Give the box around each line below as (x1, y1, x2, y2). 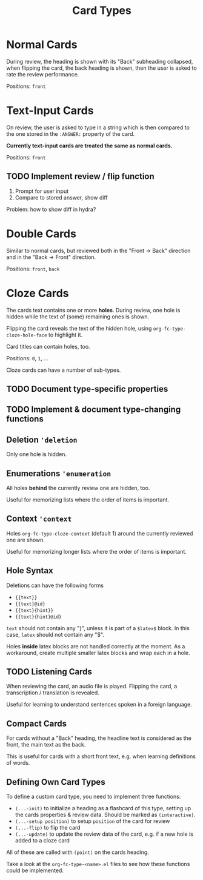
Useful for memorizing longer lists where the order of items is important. (6, 548, 187, 555)
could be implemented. (6, 867, 64, 874)
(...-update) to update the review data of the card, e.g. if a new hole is (15, 830, 194, 838)
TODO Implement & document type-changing (6, 405, 181, 415)
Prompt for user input (15, 187, 69, 195)
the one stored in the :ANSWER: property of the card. (6, 130, 135, 137)
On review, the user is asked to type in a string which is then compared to (6, 124, 190, 131)
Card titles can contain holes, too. (6, 343, 90, 350)
